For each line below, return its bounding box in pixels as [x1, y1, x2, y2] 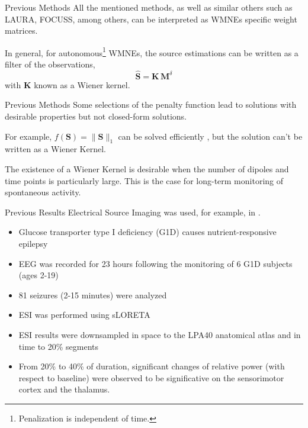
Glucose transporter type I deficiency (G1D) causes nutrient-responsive [18, 226, 277, 238]
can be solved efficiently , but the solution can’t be [118, 130, 303, 142]
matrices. [5, 24, 38, 37]
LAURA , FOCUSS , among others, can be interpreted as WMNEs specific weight [5, 12, 297, 25]
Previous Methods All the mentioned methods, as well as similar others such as [5, 1, 293, 13]
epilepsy [18, 237, 48, 249]
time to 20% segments [18, 340, 99, 352]
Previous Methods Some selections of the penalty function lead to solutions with [5, 98, 297, 111]
